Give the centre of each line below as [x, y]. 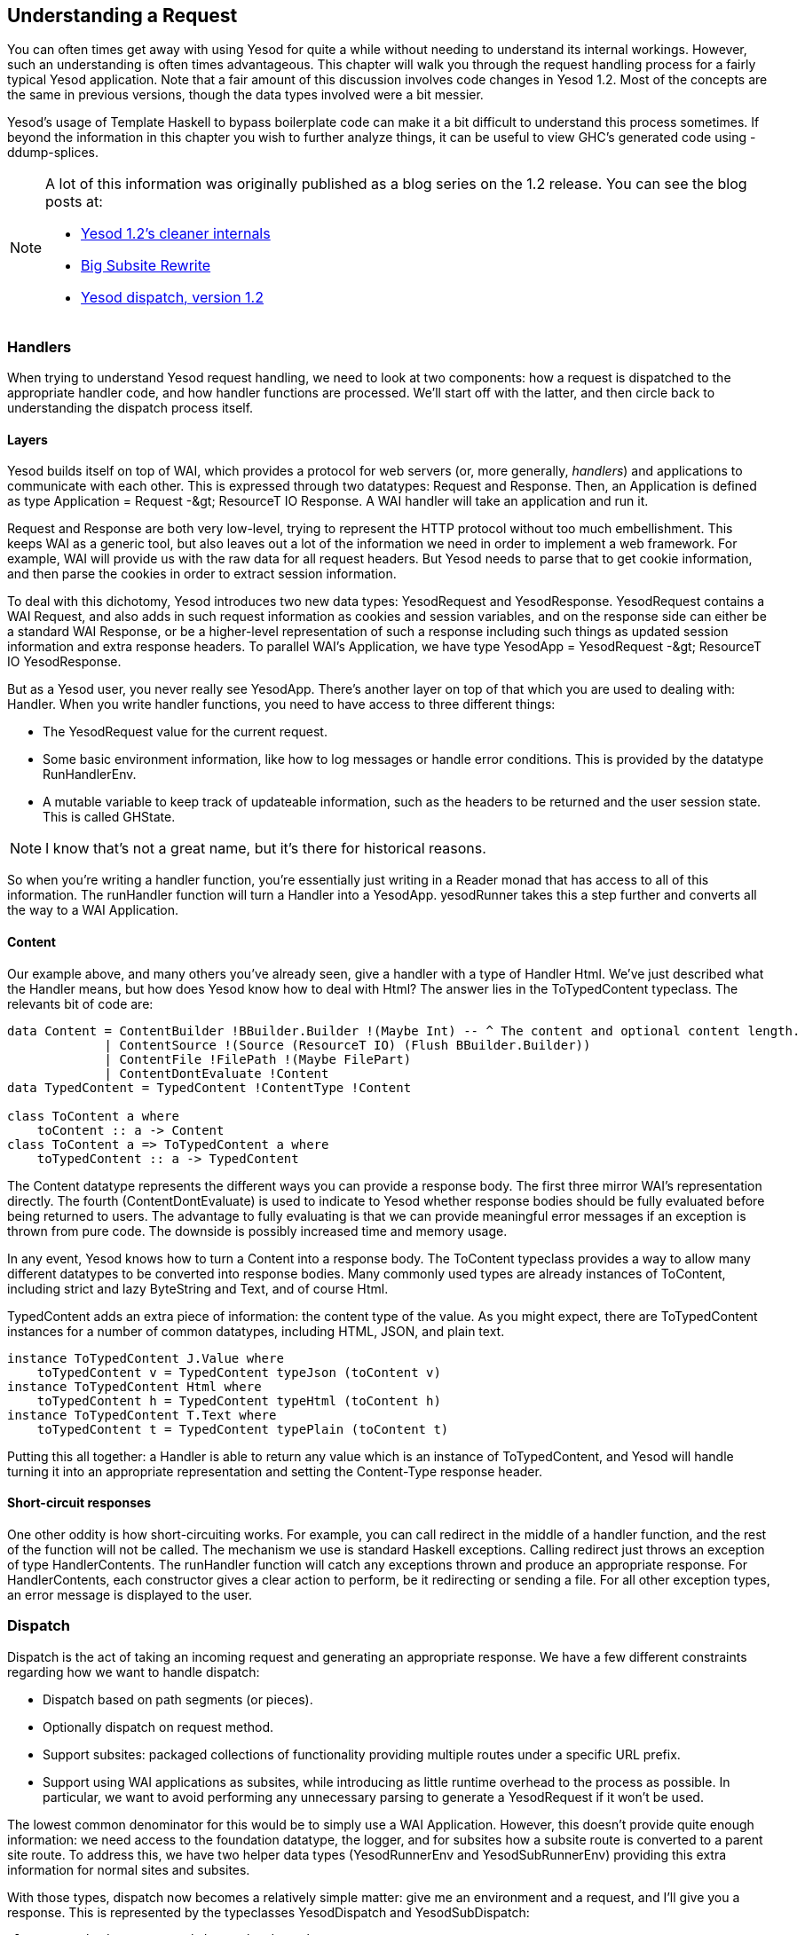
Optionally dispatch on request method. [158, 1727]
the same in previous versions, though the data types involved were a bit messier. [245, 95]
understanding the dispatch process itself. [130, 408]
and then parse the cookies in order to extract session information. [202, 574]
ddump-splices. [53, 153]
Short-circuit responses [79, 1503]
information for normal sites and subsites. [129, 1869]
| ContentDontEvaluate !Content [217, 1073]
